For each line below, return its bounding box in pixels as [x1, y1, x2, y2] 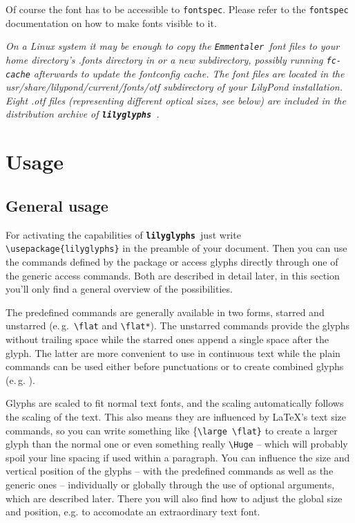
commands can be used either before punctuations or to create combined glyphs [6, 359, 344, 374]
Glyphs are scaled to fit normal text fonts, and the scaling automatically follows [6, 396, 344, 410]
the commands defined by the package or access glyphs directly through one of [6, 254, 338, 268]
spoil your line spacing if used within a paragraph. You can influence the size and [6, 450, 350, 464]
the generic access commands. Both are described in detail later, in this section [6, 268, 340, 282]
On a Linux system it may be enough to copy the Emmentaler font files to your [6, 39, 340, 53]
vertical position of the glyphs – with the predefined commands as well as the [6, 464, 334, 478]
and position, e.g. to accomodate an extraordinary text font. [6, 504, 260, 519]
